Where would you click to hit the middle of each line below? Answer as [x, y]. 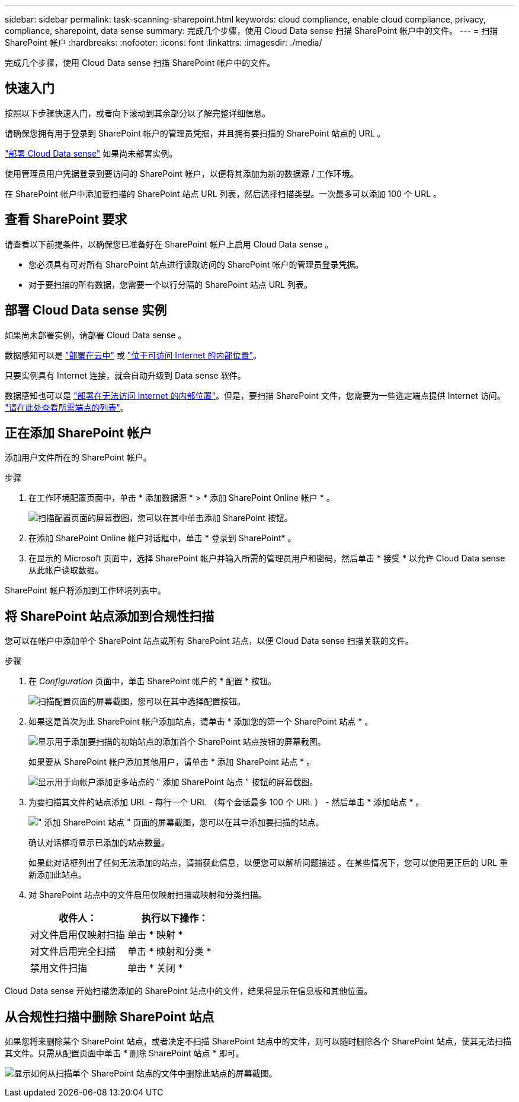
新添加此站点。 [57, 875]
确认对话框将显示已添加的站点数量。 [99, 843]
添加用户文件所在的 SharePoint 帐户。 [78, 458]
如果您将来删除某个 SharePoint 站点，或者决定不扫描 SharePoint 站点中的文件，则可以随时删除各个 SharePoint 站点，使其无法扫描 [258, 1041]
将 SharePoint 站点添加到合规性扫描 [110, 616]
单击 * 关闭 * [155, 968]
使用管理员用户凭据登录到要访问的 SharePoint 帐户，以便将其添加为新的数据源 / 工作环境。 [182, 173]
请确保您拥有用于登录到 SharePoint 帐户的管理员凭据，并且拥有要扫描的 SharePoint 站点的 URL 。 [195, 133]
